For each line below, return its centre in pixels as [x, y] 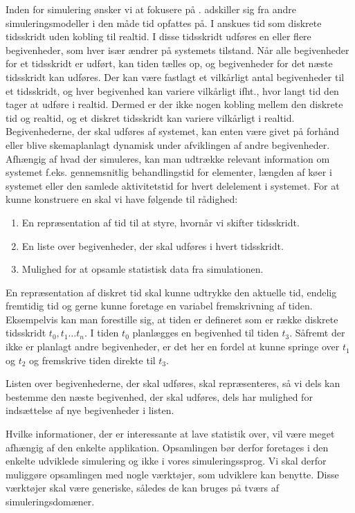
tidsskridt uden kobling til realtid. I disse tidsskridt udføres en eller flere [158, 36]
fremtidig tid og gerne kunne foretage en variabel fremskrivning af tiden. [159, 306]
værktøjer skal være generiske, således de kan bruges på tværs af [142, 488]
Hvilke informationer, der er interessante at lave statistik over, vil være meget [170, 434]
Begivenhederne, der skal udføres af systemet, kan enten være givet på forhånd [173, 131]
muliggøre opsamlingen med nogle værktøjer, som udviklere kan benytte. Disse [172, 474]
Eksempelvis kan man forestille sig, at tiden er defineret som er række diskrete [172, 319]
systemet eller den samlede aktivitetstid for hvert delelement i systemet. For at [173, 185]
